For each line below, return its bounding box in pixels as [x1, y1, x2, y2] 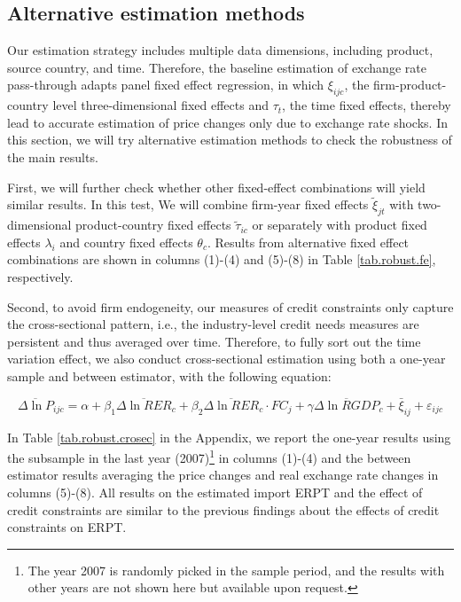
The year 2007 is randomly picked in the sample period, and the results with [27, 560, 445, 579]
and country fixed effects [59, 232, 193, 251]
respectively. [7, 267, 74, 285]
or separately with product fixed [252, 215, 427, 234]
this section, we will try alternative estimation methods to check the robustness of [7, 130, 452, 149]
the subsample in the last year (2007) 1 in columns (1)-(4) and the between [7, 446, 411, 466]
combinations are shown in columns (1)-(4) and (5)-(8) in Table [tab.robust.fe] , [7, 250, 436, 269]
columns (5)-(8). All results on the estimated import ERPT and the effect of [7, 482, 423, 501]
